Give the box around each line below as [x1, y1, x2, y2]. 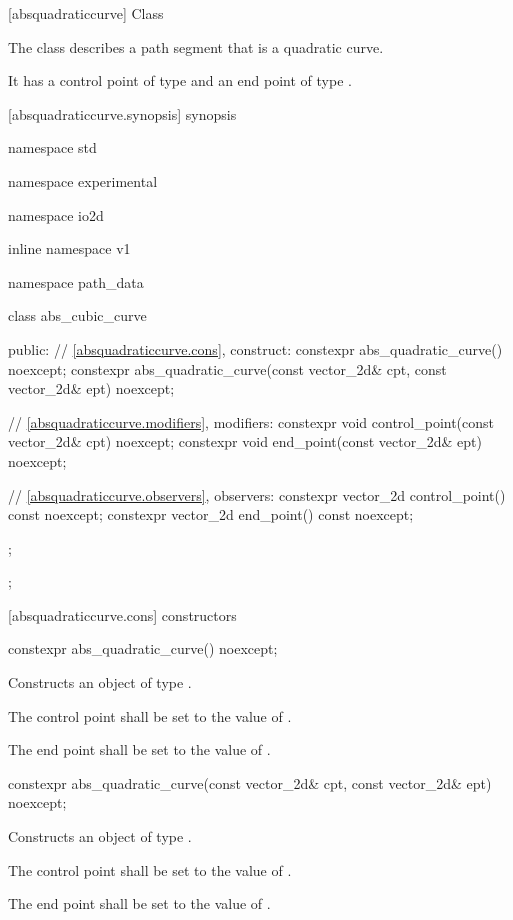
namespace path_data [8, 271, 144, 292]
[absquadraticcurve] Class [8, 3, 164, 23]
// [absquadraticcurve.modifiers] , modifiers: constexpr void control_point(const [8, 411, 495, 432]
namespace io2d [8, 204, 104, 225]
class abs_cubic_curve [8, 305, 147, 326]
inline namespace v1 [8, 238, 131, 259]
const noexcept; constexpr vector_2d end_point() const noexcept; [8, 504, 414, 525]
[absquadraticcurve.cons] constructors [8, 604, 237, 625]
